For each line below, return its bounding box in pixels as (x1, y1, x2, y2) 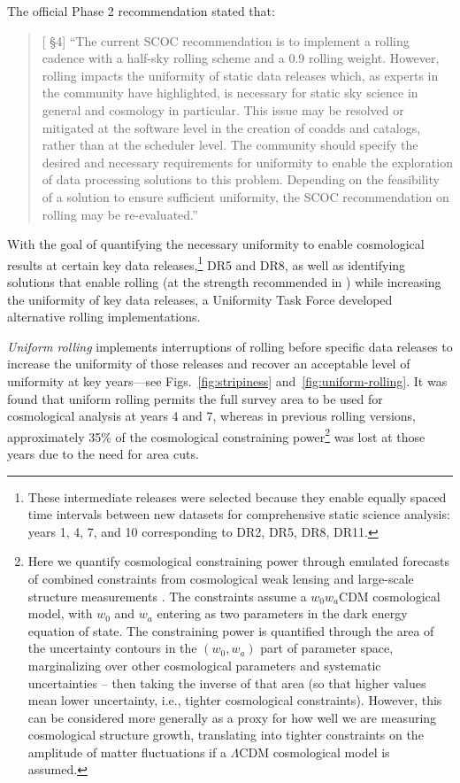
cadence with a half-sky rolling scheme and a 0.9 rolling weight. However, (42, 49, 440, 67)
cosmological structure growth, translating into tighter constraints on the (27, 725, 424, 744)
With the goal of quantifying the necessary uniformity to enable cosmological (7, 235, 425, 253)
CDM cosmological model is (239, 742, 390, 761)
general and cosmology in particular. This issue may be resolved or (42, 100, 404, 119)
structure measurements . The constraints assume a (27, 586, 307, 605)
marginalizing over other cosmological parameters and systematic (27, 655, 381, 674)
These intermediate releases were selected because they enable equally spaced (27, 487, 447, 506)
